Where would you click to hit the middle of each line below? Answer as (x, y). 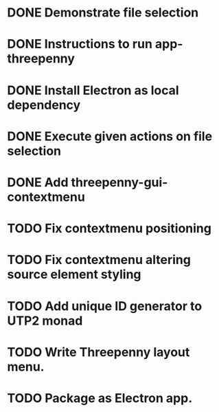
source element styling (74, 275)
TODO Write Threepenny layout (99, 352)
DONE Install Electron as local (93, 90)
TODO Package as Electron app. (100, 398)
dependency (44, 105)
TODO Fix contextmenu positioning (109, 229)
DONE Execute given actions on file (110, 136)
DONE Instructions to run (80, 44)
